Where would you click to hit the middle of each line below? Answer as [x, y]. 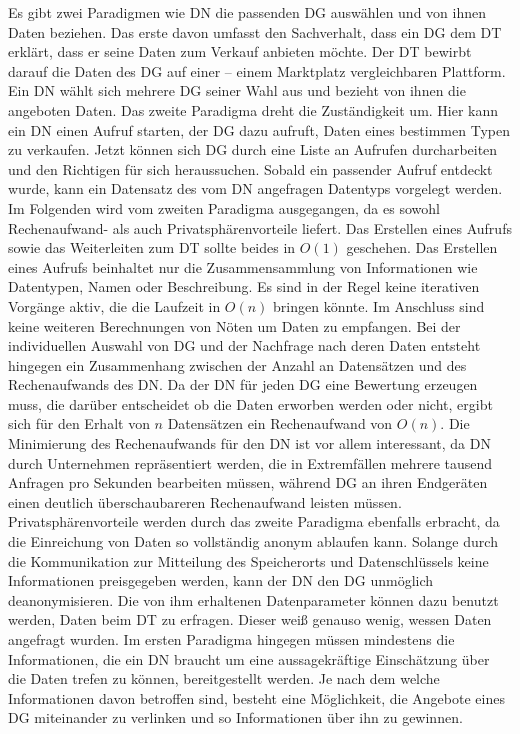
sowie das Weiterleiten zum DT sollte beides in [152, 247]
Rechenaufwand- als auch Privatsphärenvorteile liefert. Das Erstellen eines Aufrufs [260, 227]
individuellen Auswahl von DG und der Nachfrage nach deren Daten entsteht [244, 345]
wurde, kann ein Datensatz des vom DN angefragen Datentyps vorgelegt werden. [255, 188]
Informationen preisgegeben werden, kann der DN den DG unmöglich [221, 580]
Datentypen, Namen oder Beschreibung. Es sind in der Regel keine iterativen [244, 286]
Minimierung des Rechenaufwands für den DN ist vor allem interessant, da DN [249, 443]
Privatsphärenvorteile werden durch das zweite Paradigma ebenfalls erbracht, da [254, 521]
